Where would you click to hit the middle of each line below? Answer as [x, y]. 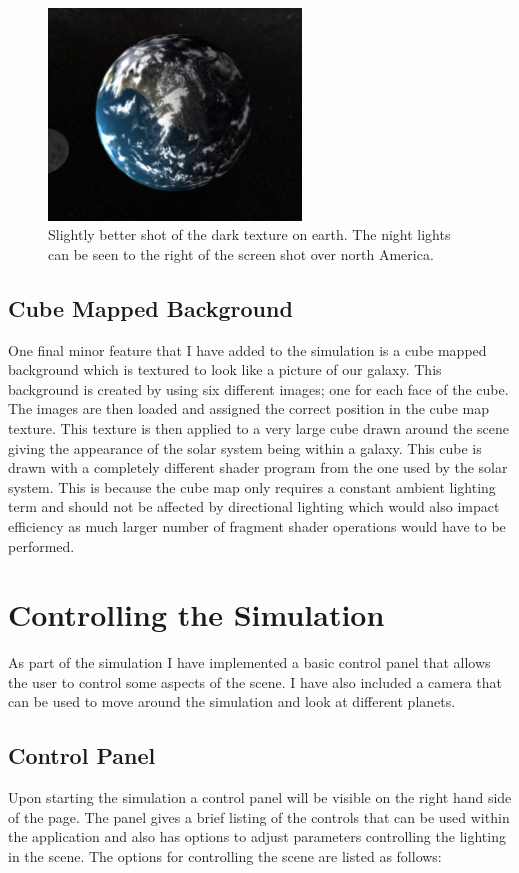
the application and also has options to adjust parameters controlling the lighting [257, 836]
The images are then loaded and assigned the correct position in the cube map [249, 408]
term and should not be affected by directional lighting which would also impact [254, 506]
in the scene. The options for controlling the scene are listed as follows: [225, 856]
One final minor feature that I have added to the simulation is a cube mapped [247, 349]
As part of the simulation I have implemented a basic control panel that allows [249, 662]
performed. [41, 545]
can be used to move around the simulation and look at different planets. [232, 701]
